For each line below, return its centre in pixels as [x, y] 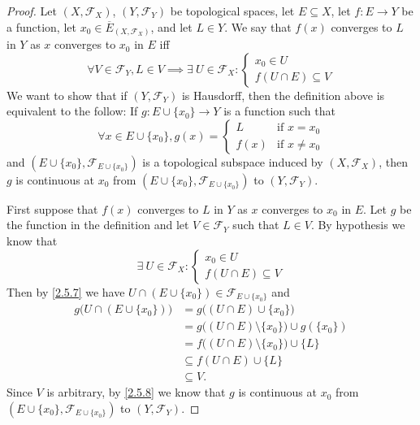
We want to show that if [67, 95]
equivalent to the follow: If [72, 111]
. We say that [258, 26]
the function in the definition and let [98, 225]
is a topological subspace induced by [233, 161]
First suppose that [52, 208]
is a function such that [279, 111]
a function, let [41, 26]
